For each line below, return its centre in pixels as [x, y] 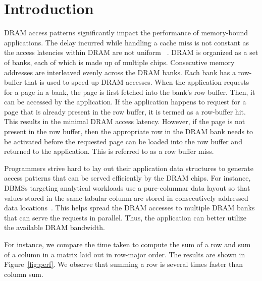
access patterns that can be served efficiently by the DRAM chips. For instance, [127, 178]
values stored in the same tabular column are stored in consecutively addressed [126, 198]
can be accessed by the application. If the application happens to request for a [125, 102]
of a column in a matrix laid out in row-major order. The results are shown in [125, 254]
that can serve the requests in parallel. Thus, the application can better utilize [125, 217]
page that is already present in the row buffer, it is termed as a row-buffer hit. [125, 111]
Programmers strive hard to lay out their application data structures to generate [129, 168]
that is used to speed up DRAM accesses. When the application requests [137, 82]
